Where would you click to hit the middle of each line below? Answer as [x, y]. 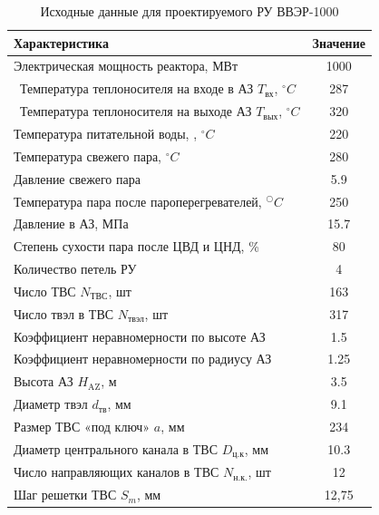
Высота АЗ [44, 381]
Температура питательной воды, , [106, 133]
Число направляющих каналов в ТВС [117, 472]
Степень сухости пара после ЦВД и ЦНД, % [136, 246]
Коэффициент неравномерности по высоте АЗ [140, 336]
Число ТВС [45, 291]
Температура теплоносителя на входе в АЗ [136, 88]
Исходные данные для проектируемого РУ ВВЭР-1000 [189, 11]
